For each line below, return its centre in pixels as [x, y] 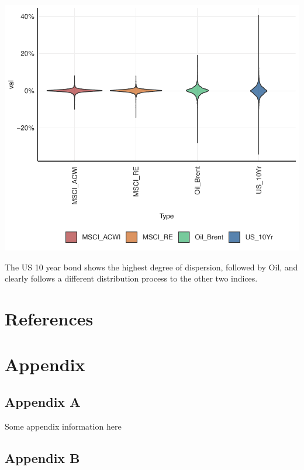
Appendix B [42, 457]
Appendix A [43, 401]
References [49, 318]
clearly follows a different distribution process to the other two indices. [131, 278]
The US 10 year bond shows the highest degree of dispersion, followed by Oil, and [151, 267]
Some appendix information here [63, 426]
